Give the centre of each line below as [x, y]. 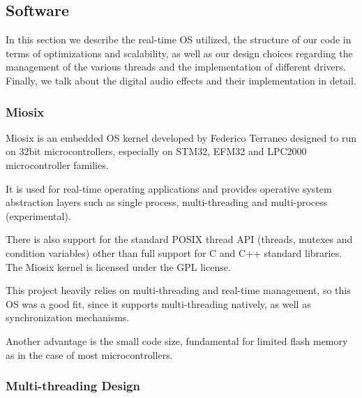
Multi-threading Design [73, 386]
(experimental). [38, 215]
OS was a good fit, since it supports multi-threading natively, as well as [158, 303]
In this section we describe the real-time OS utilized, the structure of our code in [179, 39]
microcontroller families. [57, 164]
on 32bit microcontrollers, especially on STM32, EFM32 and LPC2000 [156, 151]
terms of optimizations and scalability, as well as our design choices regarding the [179, 53]
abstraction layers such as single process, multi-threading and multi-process [167, 202]
